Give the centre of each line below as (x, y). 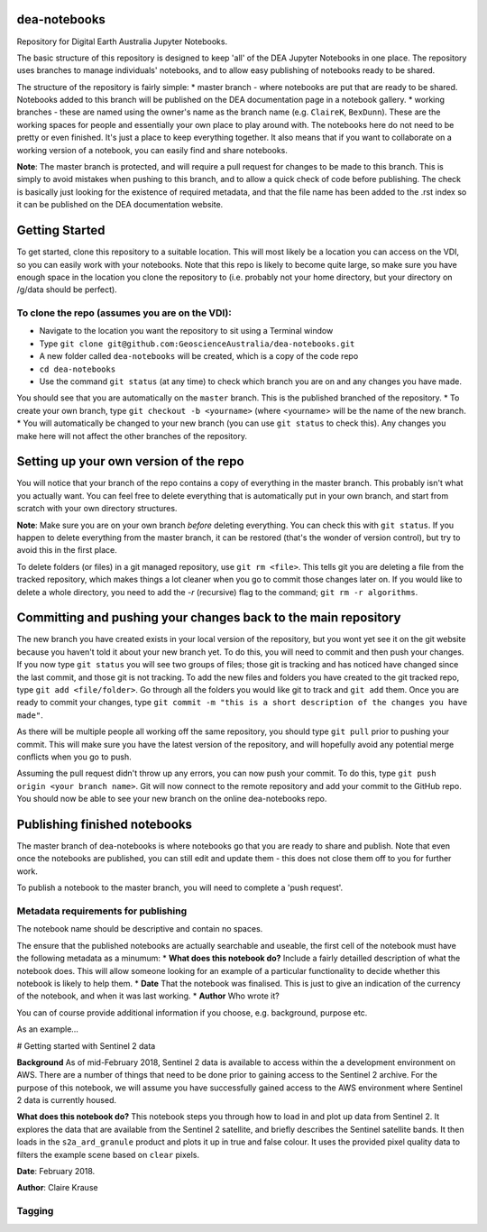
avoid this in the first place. (67, 550)
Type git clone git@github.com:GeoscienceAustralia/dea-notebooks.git (197, 344)
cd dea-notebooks (78, 369)
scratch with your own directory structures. (97, 509)
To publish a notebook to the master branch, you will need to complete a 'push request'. (180, 887)
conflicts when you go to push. (74, 757)
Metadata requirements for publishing (102, 911)
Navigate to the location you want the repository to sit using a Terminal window (186, 331)
